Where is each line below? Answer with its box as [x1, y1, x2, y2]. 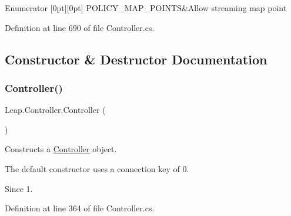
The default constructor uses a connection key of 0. [5, 162, 189, 174]
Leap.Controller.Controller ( [5, 104, 106, 116]
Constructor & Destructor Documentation [5, 50, 267, 68]
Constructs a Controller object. [5, 143, 117, 155]
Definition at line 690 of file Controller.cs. [5, 21, 155, 33]
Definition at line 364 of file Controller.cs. [5, 202, 155, 214]
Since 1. [5, 182, 33, 194]
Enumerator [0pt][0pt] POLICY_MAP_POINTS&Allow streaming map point [5, 2, 287, 13]
